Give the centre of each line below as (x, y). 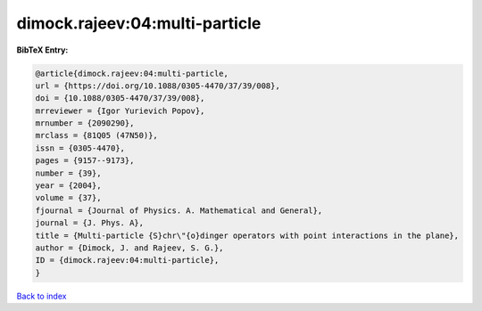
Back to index (42, 296)
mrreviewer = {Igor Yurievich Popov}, (120, 110)
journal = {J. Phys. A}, (90, 223)
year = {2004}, (68, 186)
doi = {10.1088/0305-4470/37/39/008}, (120, 98)
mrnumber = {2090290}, (85, 123)
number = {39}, (68, 173)
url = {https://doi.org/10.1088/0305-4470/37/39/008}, (158, 86)
